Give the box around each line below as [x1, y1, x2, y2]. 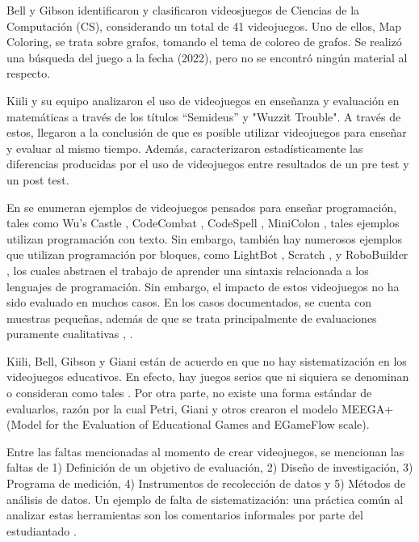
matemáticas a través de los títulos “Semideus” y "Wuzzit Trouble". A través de [6, 108, 401, 125]
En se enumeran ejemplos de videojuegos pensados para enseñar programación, [6, 198, 397, 215]
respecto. [6, 65, 51, 82]
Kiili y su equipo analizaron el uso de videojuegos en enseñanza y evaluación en [6, 91, 400, 108]
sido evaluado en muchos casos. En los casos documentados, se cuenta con [6, 294, 371, 311]
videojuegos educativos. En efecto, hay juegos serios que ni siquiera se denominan [6, 368, 409, 385]
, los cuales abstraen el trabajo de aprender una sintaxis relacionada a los [6, 261, 369, 278]
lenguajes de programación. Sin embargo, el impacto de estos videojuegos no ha [6, 277, 400, 294]
